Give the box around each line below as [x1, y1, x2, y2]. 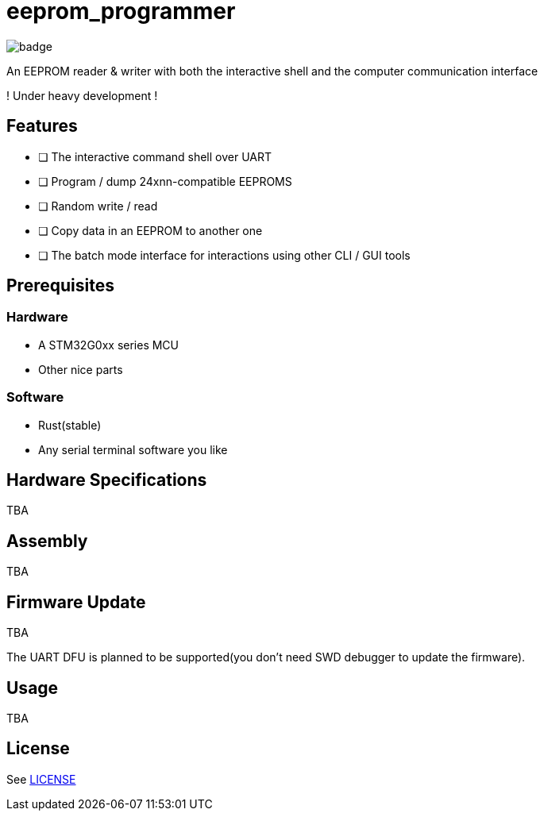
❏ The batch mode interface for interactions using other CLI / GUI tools [38, 248, 411, 262]
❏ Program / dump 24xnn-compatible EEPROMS [38, 174, 292, 188]
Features [6, 116, 78, 137]
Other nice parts [38, 362, 123, 376]
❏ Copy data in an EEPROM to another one [38, 223, 263, 237]
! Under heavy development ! [6, 88, 158, 102]
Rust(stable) [38, 418, 102, 432]
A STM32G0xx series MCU [38, 337, 179, 352]
